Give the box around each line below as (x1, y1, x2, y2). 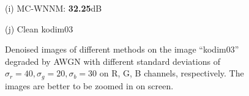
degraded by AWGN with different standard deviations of (5, 54, 220, 67)
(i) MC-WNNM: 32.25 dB (5, 2, 102, 14)
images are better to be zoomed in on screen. (5, 79, 174, 92)
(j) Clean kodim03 (5, 22, 73, 35)
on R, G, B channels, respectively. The (99, 67, 244, 79)
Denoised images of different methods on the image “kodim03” (5, 43, 239, 56)
